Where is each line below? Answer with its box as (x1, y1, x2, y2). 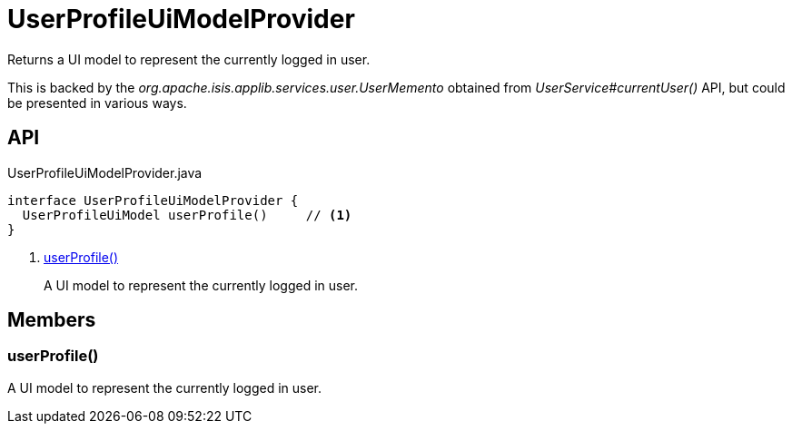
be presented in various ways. (7, 94, 187, 111)
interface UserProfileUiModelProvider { (7, 192, 299, 208)
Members (7, 309, 96, 332)
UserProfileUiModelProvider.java (7, 164, 203, 181)
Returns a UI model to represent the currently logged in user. (7, 51, 371, 67)
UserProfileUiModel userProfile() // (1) (22, 207, 352, 222)
